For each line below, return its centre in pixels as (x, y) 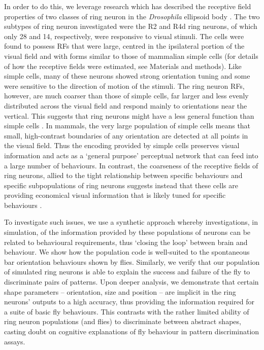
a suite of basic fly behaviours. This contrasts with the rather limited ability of (127, 311)
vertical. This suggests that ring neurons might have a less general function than (129, 115)
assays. (15, 341)
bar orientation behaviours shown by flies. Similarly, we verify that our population (132, 261)
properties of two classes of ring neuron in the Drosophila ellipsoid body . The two (132, 16)
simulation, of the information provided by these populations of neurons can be (127, 232)
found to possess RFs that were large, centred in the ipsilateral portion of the (124, 46)
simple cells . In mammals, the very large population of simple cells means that (127, 126)
